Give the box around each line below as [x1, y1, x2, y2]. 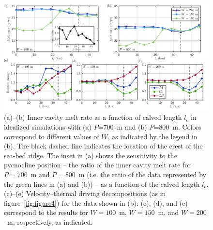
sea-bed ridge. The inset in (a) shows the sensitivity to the [4, 150, 177, 160]
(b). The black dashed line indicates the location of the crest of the [4, 141, 203, 151]
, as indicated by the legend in [107, 131, 198, 141]
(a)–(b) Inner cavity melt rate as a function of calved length [4, 112, 182, 122]
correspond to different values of [4, 131, 99, 141]
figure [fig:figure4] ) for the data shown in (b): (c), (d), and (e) [4, 197, 188, 208]
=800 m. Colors [153, 122, 201, 132]
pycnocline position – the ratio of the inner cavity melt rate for [4, 160, 191, 170]
